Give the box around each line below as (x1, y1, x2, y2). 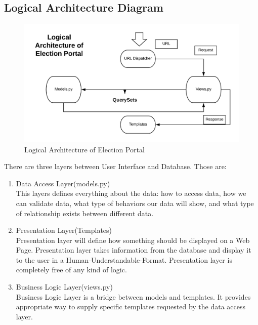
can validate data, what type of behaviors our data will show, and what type (16, 197, 254, 208)
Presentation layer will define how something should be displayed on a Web (16, 234, 250, 245)
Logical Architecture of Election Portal (24, 144, 145, 154)
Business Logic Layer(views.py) (16, 281, 113, 292)
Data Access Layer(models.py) (16, 178, 110, 188)
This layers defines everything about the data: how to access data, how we (16, 188, 246, 198)
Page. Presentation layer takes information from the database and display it (16, 245, 251, 255)
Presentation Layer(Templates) (16, 225, 112, 235)
